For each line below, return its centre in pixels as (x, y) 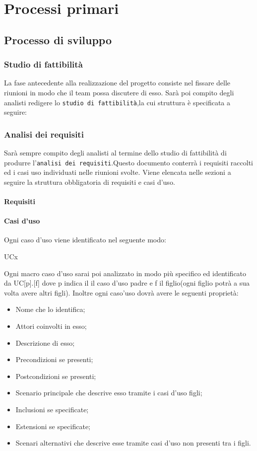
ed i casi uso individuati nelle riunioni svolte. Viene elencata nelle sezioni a (118, 172)
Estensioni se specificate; (53, 426)
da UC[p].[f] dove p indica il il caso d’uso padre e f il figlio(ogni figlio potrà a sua (127, 283)
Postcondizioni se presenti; (56, 376)
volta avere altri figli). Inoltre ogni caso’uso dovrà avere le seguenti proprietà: (121, 292)
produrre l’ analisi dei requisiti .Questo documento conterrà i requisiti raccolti (128, 162)
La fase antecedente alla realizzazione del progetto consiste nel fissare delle (117, 83)
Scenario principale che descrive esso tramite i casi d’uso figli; (109, 393)
